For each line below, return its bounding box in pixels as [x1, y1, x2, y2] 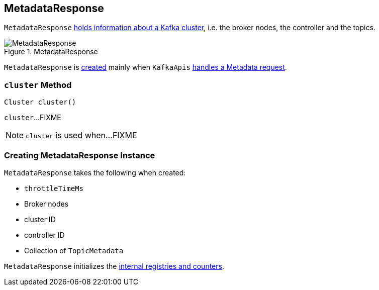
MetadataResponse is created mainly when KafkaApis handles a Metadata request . [4, 63, 287, 72]
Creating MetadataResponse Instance [4, 150, 155, 160]
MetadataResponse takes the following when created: [4, 168, 186, 177]
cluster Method [4, 79, 72, 90]
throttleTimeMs [24, 184, 84, 192]
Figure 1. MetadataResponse [4, 47, 98, 56]
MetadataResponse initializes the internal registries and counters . [4, 261, 224, 270]
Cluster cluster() [4, 98, 76, 107]
